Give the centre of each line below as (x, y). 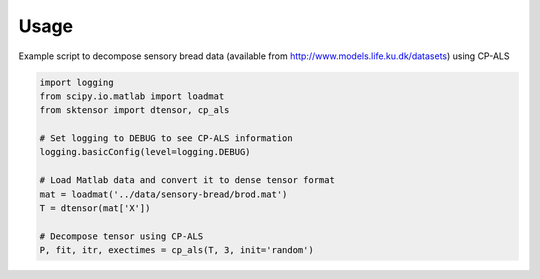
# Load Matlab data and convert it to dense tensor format (187, 180)
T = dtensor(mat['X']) (95, 208)
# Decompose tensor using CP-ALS (121, 236)
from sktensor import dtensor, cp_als (134, 110)
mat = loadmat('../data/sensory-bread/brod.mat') (163, 194)
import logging (76, 82)
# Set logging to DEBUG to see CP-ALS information (166, 138)
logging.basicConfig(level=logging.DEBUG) (145, 152)
